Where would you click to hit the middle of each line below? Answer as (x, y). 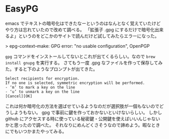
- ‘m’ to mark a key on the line (40, 87)
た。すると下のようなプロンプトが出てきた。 (52, 69)
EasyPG (22, 9)
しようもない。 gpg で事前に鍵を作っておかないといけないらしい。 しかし (86, 112)
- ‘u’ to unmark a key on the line (43, 92)
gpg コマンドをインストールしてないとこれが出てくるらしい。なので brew (80, 56)
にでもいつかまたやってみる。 (36, 131)
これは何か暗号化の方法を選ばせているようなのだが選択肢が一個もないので (82, 106)
